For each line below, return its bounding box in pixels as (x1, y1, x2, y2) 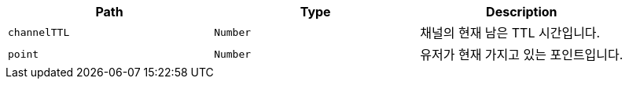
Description (486, 4, 557, 19)
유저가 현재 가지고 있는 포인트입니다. (420, 47, 623, 62)
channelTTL (8, 26, 70, 38)
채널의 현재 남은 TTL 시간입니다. (420, 25, 601, 41)
